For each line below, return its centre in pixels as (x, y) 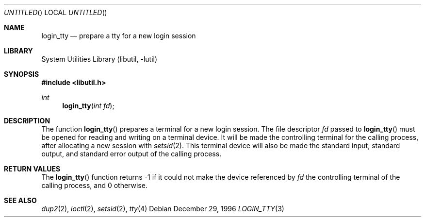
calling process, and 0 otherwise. (94, 185)
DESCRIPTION (27, 121)
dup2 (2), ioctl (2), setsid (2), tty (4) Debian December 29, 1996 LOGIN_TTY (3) (163, 209)
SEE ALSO (20, 200)
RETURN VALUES (32, 169)
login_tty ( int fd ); (88, 106)
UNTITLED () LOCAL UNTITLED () (56, 12)
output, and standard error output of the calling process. (131, 154)
